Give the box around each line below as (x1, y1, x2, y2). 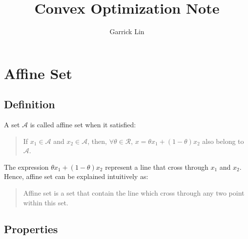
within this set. (23, 197, 68, 207)
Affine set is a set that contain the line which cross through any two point (23, 188, 245, 198)
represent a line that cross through (105, 161, 208, 172)
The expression (4, 161, 49, 172)
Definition (4, 97, 55, 112)
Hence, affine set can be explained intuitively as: (4, 171, 148, 181)
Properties (4, 221, 58, 236)
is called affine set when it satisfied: (30, 119, 136, 130)
